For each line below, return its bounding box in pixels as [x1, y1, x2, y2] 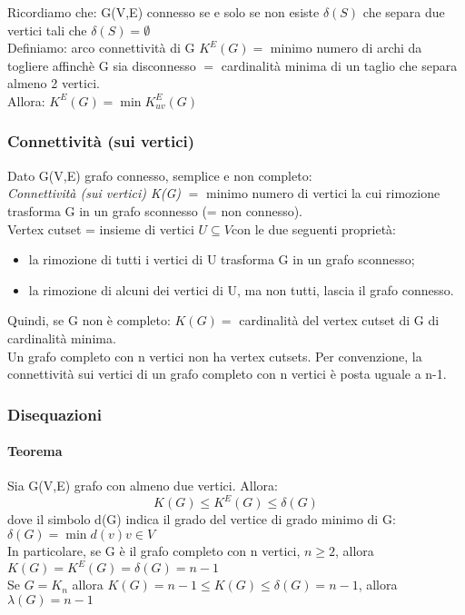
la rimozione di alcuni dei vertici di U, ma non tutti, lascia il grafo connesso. [28, 280, 454, 299]
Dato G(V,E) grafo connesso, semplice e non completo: [7, 165, 312, 184]
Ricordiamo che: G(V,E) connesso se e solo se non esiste [7, 3, 320, 21]
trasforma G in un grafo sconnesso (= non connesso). [7, 201, 303, 220]
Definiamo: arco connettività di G [7, 38, 195, 57]
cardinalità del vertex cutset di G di [239, 311, 440, 330]
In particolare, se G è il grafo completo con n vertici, [7, 541, 301, 560]
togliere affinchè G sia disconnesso [7, 55, 196, 74]
